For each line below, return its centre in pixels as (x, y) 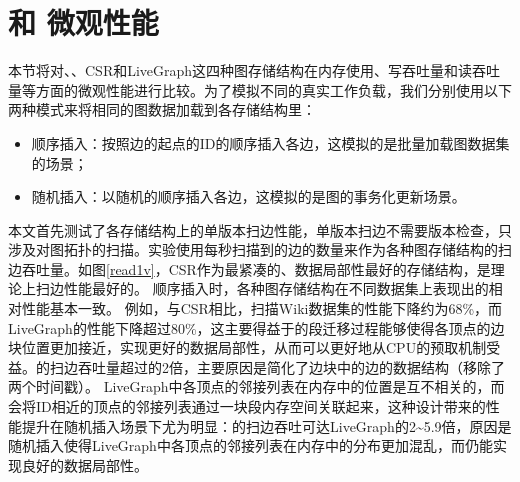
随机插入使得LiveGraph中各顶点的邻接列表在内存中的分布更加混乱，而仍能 (250, 445)
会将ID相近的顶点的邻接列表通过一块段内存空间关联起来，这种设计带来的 (247, 406)
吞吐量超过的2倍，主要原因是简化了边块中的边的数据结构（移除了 (291, 366)
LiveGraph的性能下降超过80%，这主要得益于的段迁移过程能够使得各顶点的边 (256, 327)
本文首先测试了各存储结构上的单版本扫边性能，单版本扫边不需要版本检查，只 (260, 229)
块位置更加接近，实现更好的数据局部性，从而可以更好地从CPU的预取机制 (247, 347)
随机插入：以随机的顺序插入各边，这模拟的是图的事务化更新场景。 (248, 196)
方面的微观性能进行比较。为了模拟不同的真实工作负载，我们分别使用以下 (273, 89)
